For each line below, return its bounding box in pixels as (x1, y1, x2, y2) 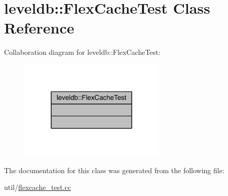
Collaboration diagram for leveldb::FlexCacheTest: (4, 47, 161, 57)
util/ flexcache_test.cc (4, 182, 71, 192)
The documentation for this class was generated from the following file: (4, 165, 224, 175)
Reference (4, 17, 74, 38)
